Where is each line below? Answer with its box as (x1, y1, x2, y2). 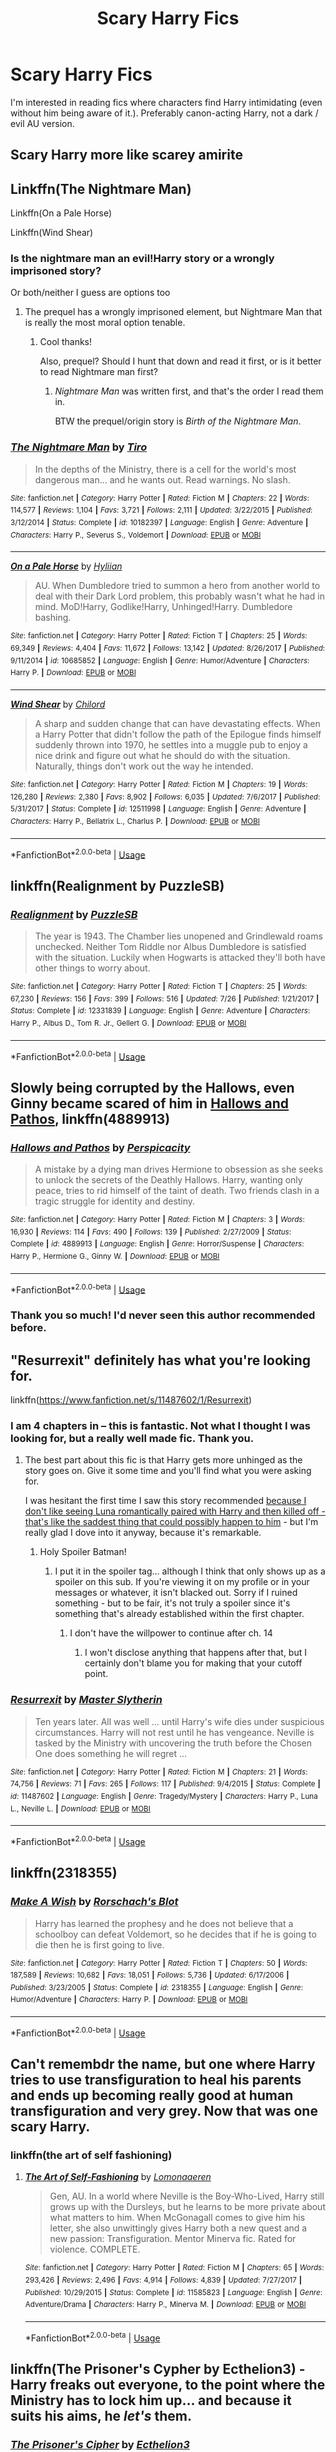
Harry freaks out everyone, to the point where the (10, 2377, 326, 2394)
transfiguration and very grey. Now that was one (10, 2103, 318, 2120)
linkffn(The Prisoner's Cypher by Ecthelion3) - (10, 2361, 306, 2378)
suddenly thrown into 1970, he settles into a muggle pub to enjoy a (34, 738, 308, 751)
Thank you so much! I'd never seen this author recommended (10, 1308, 316, 1322)
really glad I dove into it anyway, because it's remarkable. (24, 1527, 262, 1539)
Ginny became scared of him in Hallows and (10, 1095, 290, 1112)
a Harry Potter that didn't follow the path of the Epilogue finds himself (34, 728, 322, 740)
